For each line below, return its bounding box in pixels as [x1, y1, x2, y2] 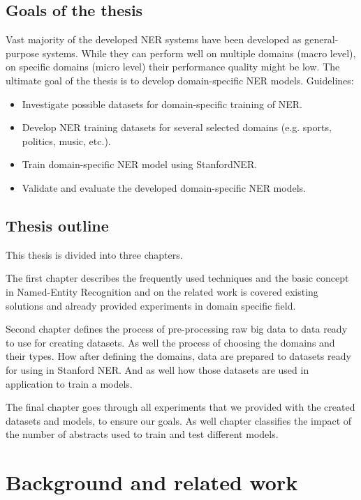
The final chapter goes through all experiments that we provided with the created [6, 400, 355, 414]
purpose [6, 45, 39, 60]
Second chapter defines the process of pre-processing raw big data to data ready [6, 321, 348, 336]
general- [304, 32, 339, 47]
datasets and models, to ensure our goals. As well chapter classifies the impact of [6, 413, 352, 427]
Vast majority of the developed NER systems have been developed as [6, 32, 302, 47]
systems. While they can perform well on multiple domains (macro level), [42, 45, 356, 60]
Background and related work [6, 468, 298, 497]
